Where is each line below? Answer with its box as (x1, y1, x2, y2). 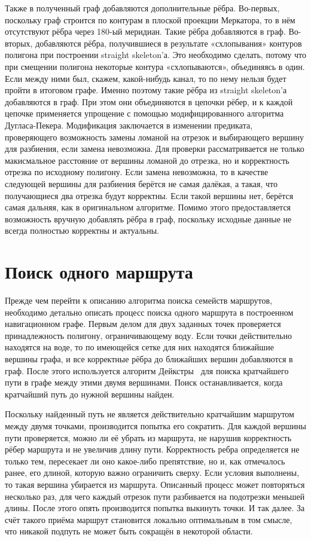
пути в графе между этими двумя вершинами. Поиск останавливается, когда (5, 376, 283, 389)
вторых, (5, 36, 33, 49)
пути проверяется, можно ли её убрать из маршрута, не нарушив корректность (5, 431, 292, 444)
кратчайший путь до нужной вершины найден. (5, 387, 175, 400)
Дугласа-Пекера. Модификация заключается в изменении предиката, (5, 118, 253, 131)
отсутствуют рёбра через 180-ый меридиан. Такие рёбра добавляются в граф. (5, 25, 286, 38)
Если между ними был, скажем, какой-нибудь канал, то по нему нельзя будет (5, 72, 286, 84)
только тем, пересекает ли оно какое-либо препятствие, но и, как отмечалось (5, 454, 285, 467)
